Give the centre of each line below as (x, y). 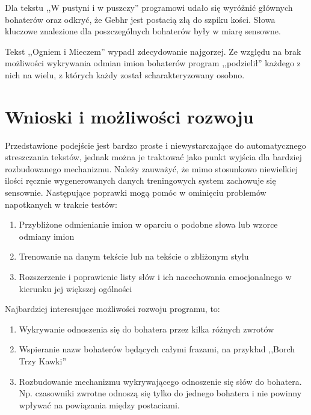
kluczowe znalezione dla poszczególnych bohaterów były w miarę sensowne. (143, 31)
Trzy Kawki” (43, 361)
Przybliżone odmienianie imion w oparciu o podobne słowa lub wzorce (148, 224)
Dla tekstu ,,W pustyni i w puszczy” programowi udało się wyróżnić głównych (149, 7)
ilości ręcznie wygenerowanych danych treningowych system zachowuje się (140, 180)
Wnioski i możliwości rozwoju (129, 116)
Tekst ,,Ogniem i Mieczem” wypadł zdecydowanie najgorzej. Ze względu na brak (153, 51)
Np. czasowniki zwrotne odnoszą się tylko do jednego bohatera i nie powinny (160, 393)
